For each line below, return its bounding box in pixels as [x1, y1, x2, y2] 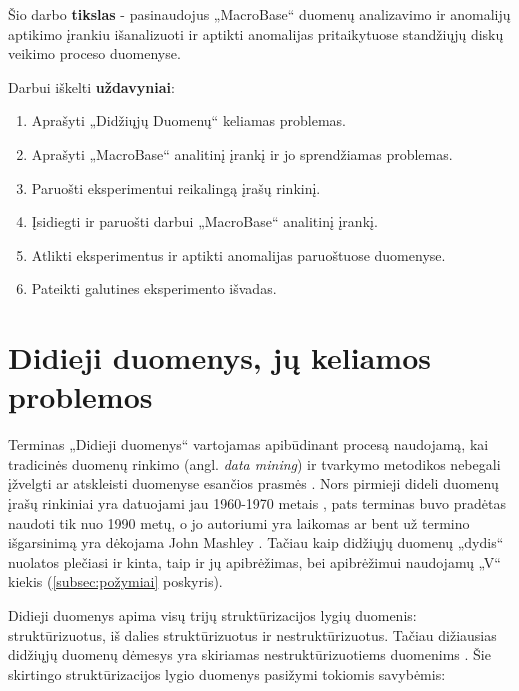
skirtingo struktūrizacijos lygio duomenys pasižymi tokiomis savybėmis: [8, 663, 446, 684]
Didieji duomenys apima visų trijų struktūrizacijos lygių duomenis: [8, 605, 417, 625]
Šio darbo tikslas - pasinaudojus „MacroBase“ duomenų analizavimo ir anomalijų [8, 4, 511, 24]
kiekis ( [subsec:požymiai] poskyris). [8, 571, 223, 592]
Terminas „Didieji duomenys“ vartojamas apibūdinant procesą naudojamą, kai [8, 434, 489, 455]
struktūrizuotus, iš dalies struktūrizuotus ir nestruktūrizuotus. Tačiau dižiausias [8, 624, 497, 645]
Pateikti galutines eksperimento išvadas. [31, 278, 277, 299]
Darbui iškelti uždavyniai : [8, 76, 175, 97]
